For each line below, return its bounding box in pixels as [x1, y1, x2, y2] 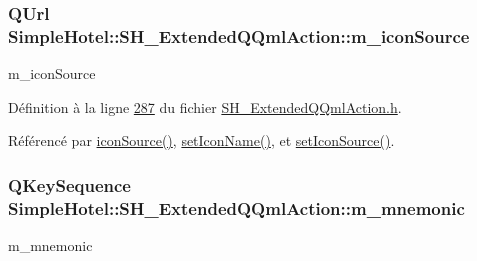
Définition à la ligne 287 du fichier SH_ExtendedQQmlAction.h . [8, 96, 402, 117]
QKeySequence [8, 172, 131, 197]
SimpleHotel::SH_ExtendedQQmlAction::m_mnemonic [8, 195, 465, 220]
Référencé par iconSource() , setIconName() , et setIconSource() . [8, 130, 395, 151]
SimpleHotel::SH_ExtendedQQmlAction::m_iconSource [8, 23, 470, 48]
